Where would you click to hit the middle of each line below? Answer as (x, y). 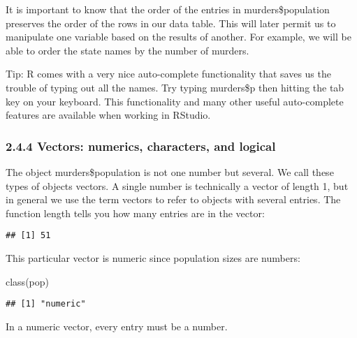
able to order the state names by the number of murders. (127, 50)
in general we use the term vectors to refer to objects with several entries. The (173, 199)
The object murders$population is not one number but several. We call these (170, 171)
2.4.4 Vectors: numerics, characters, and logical (141, 146)
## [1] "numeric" (46, 304)
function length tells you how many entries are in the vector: (135, 213)
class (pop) (27, 281)
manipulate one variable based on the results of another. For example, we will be (178, 37)
